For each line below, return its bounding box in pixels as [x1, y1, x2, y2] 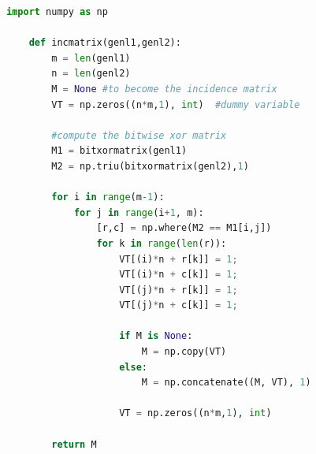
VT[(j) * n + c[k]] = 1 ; [119, 300, 238, 311]
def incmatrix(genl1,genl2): [28, 37, 181, 49]
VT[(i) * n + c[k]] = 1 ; [119, 269, 238, 281]
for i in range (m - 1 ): [51, 192, 165, 203]
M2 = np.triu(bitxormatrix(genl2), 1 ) [51, 160, 249, 172]
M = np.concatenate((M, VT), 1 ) [141, 377, 311, 389]
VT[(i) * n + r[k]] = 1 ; [119, 253, 238, 265]
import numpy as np [6, 6, 108, 17]
